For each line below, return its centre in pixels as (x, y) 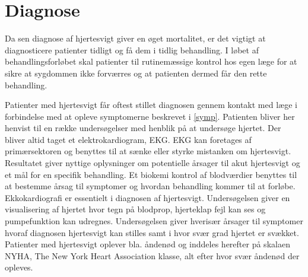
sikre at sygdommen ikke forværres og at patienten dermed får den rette (136, 73)
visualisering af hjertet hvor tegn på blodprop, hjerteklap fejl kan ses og (135, 209)
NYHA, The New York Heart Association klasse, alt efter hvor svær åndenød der (152, 255)
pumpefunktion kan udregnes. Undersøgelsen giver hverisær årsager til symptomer (154, 221)
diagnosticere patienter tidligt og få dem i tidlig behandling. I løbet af (132, 50)
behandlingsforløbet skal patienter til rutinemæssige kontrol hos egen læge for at (151, 61)
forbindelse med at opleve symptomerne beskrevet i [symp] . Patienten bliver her (150, 116)
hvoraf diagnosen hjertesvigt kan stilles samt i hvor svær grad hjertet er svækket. (152, 232)
